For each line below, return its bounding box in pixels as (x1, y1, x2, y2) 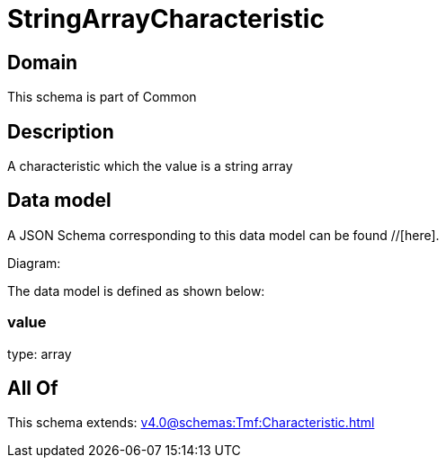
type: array (7, 345, 72, 362)
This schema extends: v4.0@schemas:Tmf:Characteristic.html (7, 415, 375, 431)
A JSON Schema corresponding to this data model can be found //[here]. (7, 227, 440, 243)
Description (7, 120, 114, 143)
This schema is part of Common (7, 89, 197, 105)
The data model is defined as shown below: (7, 282, 265, 299)
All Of (7, 377, 58, 400)
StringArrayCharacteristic (7, 4, 325, 34)
